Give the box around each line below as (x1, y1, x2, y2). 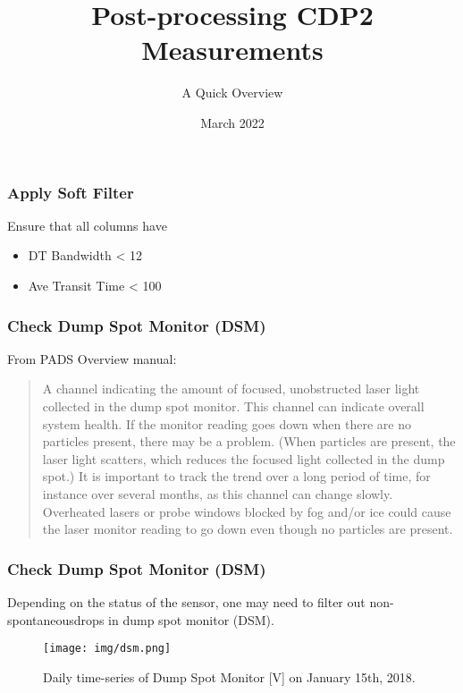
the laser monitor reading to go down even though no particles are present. (42, 520, 453, 538)
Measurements (141, 31, 324, 68)
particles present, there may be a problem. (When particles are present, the (42, 432, 456, 451)
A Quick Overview (181, 83, 283, 102)
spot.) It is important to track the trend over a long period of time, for (42, 467, 431, 486)
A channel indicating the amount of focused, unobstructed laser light (42, 379, 420, 398)
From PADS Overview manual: (7, 349, 177, 368)
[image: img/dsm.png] (43, 642, 172, 655)
